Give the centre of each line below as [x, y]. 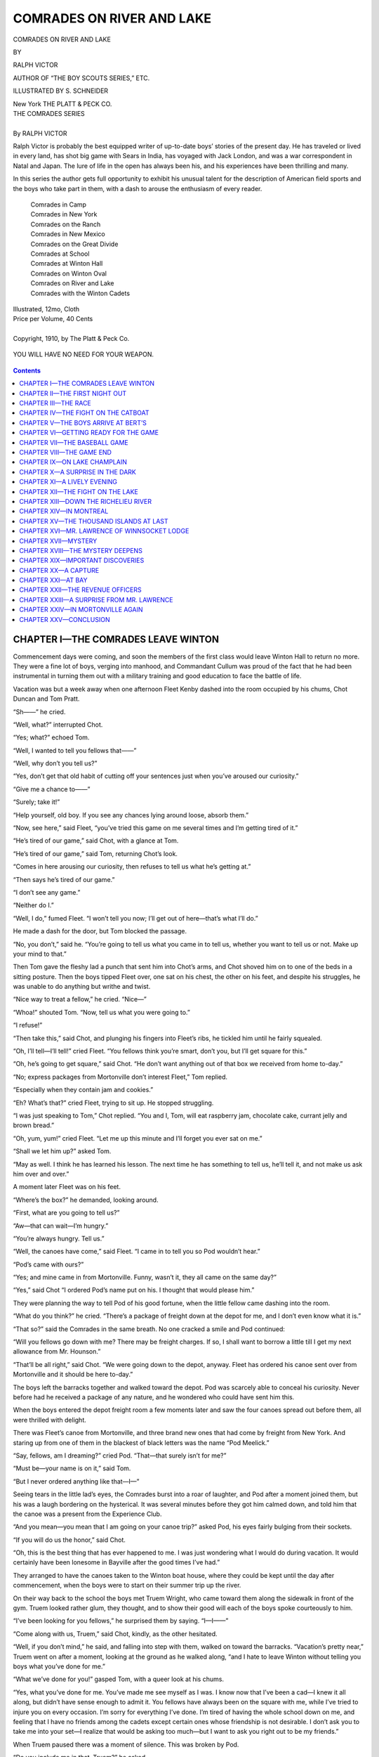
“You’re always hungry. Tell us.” [59, 1238]
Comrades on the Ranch [66, 224]
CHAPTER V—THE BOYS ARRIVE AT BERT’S [83, 422]
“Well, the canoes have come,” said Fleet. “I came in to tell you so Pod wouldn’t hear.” [137, 1252]
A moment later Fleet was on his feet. [67, 1187]
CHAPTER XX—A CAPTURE [59, 570]
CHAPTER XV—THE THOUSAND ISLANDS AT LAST [94, 521]
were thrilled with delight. [50, 1420]
